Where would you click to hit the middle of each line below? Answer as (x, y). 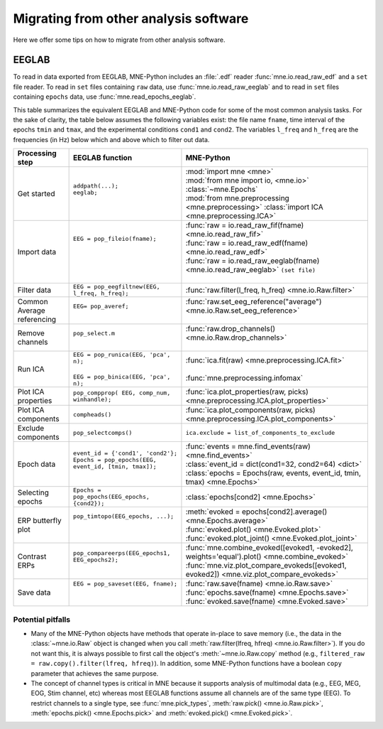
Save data (34, 593)
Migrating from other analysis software (131, 18)
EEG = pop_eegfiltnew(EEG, (117, 287)
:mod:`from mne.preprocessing (238, 198)
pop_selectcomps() (103, 432)
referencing (37, 320)
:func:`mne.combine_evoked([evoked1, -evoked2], (270, 548)
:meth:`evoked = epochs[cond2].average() (256, 512)
